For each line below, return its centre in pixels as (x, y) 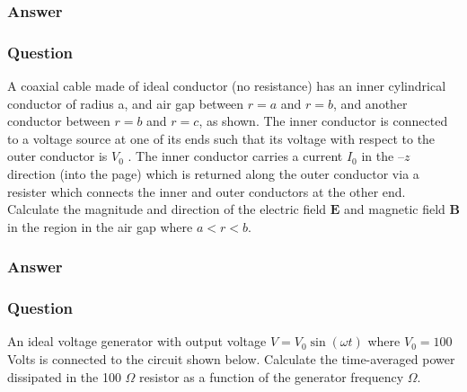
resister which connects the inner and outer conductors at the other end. (207, 191)
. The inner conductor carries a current (235, 156)
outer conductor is (57, 156)
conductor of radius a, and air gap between (126, 103)
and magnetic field (395, 209)
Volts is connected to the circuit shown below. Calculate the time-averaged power (231, 359)
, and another (370, 103)
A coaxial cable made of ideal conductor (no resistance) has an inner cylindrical (227, 86)
